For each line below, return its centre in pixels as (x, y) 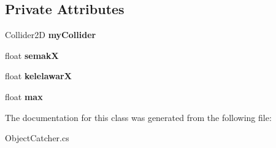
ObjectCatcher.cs (37, 138)
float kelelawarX (38, 76)
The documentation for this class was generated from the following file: (138, 117)
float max (24, 96)
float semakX (32, 55)
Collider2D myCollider (51, 35)
